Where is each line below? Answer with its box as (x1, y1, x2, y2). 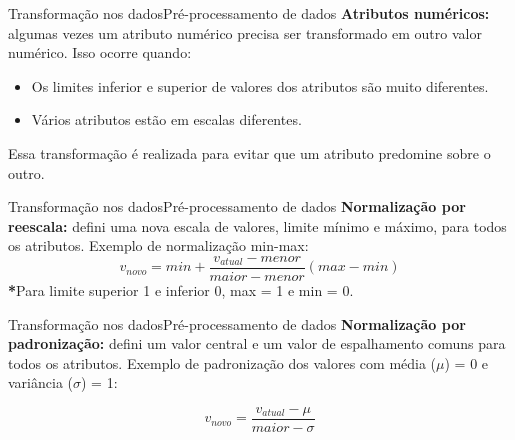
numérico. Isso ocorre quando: (8, 42, 192, 63)
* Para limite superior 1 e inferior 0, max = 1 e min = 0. (8, 280, 354, 300)
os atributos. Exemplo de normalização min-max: (8, 235, 309, 256)
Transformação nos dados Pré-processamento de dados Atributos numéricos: (8, 3, 490, 23)
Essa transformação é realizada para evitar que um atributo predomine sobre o (8, 142, 491, 163)
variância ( (8, 372, 73, 393)
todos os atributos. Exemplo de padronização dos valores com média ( (8, 352, 437, 373)
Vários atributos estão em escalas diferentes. (31, 109, 302, 130)
